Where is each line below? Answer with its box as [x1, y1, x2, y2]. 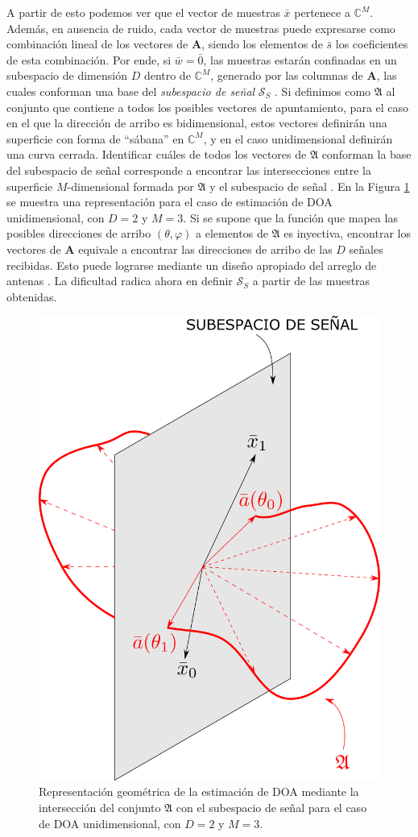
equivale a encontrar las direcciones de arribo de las [78, 240, 333, 257]
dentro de [143, 67, 191, 84]
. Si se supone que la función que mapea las [183, 209, 398, 226]
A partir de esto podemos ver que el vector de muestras [6, 4, 280, 20]
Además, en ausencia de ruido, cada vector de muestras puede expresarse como [6, 19, 395, 36]
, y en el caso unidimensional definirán [203, 130, 393, 147]
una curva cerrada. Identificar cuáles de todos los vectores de [6, 146, 307, 163]
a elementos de [196, 225, 268, 242]
